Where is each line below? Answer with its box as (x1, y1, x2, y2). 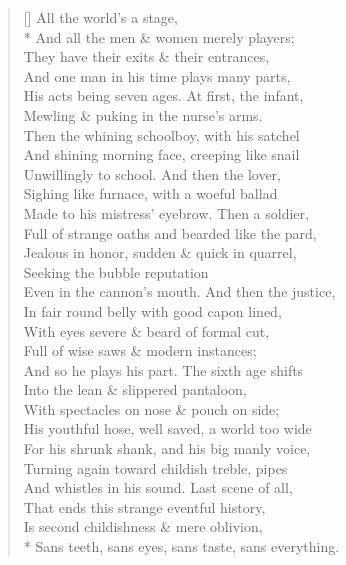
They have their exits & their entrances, (23, 46, 270, 67)
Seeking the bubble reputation (23, 261, 209, 282)
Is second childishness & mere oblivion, (23, 516, 263, 537)
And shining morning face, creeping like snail (23, 144, 300, 165)
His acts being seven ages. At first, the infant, (23, 85, 304, 106)
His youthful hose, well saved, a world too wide (23, 418, 312, 439)
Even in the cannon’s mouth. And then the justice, (23, 281, 336, 302)
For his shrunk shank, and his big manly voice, (23, 438, 311, 459)
